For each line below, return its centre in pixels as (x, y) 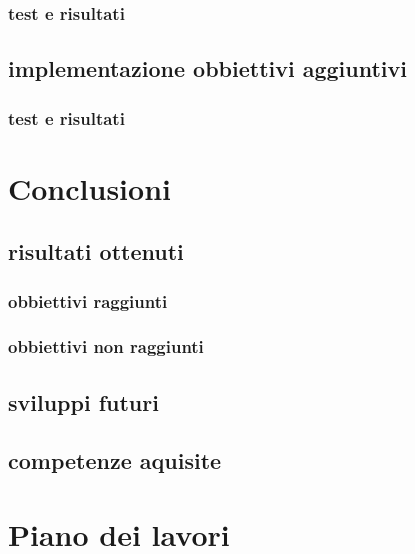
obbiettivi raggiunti (88, 300)
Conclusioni (89, 187)
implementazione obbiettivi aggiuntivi (208, 68)
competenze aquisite (115, 460)
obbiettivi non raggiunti (106, 346)
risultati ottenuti (96, 251)
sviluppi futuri (83, 401)
